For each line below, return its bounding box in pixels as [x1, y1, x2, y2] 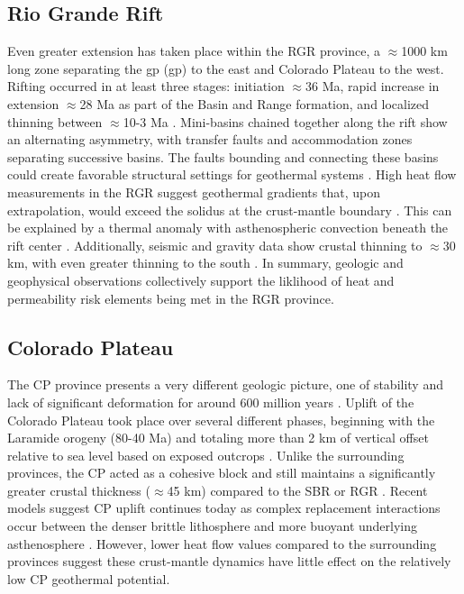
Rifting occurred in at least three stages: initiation [7, 77, 285, 96]
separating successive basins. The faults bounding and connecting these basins [7, 147, 439, 166]
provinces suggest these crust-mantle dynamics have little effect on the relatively [7, 552, 451, 571]
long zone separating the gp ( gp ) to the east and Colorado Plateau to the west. [7, 59, 444, 78]
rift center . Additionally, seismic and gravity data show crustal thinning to [7, 235, 423, 254]
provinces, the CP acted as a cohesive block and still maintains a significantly [7, 463, 436, 482]
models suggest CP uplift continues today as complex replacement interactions [7, 498, 441, 517]
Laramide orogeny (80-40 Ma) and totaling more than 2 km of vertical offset [7, 428, 429, 447]
